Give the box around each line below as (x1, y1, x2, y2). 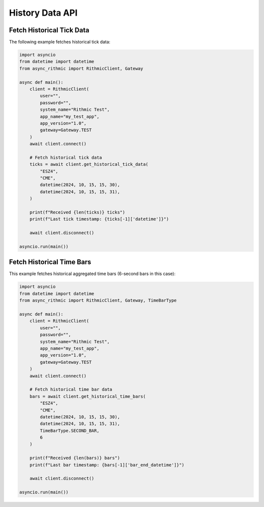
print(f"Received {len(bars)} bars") (29, 455, 120, 461)
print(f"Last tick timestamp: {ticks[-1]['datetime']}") (29, 216, 169, 222)
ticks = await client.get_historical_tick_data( (29, 161, 149, 167)
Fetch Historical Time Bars (9, 258, 91, 266)
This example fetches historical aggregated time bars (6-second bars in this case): (9, 271, 176, 277)
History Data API (9, 7, 78, 18)
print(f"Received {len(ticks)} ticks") (29, 209, 126, 215)
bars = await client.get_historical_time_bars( (29, 393, 146, 399)
